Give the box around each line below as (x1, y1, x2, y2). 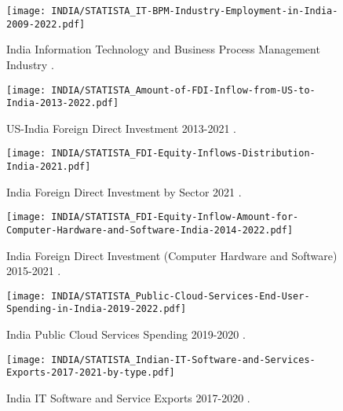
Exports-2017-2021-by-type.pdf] (6, 367, 175, 379)
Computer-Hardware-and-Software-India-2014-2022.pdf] (6, 224, 294, 236)
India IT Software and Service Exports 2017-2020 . (6, 390, 250, 406)
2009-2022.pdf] (6, 18, 86, 30)
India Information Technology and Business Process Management (6, 41, 320, 57)
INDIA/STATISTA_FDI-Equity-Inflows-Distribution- (51, 148, 316, 160)
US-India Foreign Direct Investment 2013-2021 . (6, 119, 236, 136)
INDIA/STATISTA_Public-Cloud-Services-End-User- (51, 290, 310, 302)
